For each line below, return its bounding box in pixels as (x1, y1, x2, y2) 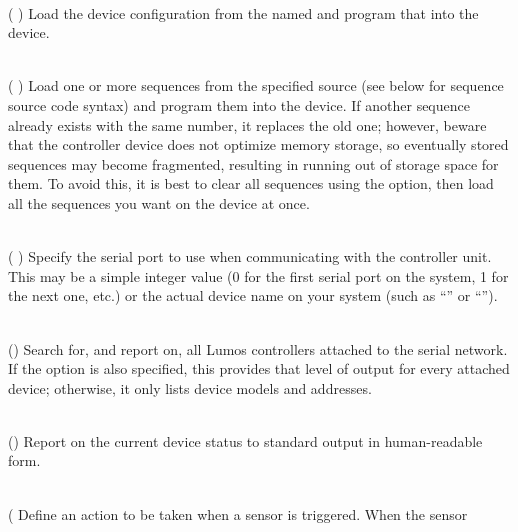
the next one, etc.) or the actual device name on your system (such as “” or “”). (8, 285, 498, 306)
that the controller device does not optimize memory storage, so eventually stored (8, 134, 509, 155)
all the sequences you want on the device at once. (8, 192, 310, 213)
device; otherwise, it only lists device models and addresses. (8, 377, 372, 398)
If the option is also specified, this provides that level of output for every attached (8, 358, 510, 379)
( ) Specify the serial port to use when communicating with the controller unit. (8, 246, 492, 267)
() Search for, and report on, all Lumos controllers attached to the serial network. (8, 338, 508, 359)
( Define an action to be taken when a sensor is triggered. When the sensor (8, 503, 468, 524)
